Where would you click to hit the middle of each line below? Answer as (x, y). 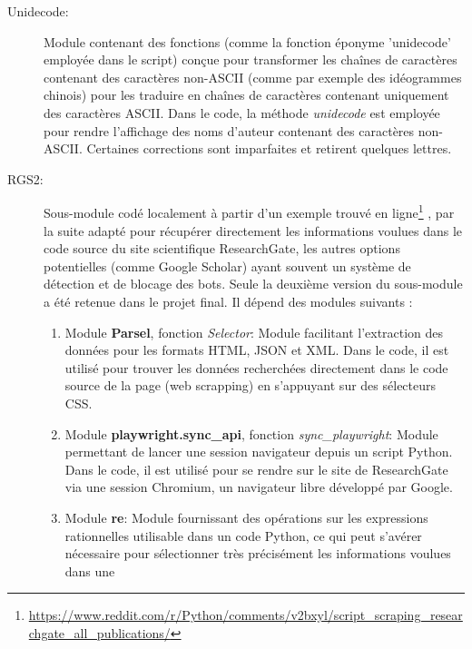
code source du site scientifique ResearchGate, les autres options (222, 248)
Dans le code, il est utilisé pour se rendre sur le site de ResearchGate (256, 469)
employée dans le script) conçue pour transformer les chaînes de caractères (251, 59)
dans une (90, 570)
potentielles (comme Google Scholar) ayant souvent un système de (227, 265)
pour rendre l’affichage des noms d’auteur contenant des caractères (229, 130)
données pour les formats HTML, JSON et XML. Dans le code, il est (257, 350)
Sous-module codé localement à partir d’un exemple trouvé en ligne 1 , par (249, 211)
